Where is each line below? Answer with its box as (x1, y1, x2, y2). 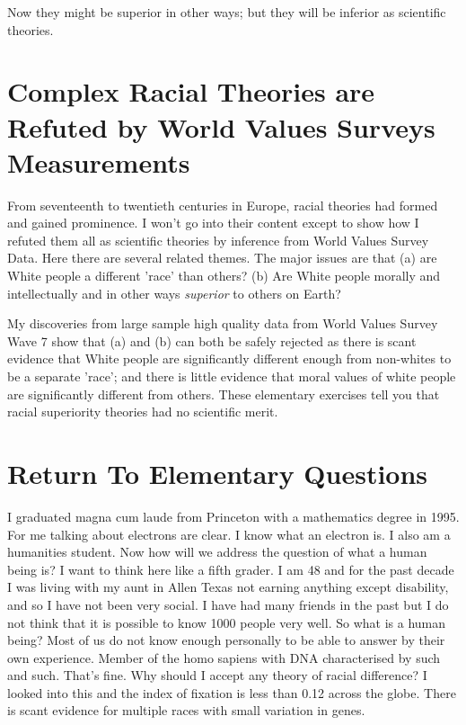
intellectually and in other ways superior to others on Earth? (7, 283, 341, 302)
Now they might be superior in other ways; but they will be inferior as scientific (7, 3, 446, 21)
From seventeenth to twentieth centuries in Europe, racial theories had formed (7, 195, 438, 214)
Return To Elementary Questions (7, 455, 428, 491)
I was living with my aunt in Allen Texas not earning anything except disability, (7, 577, 449, 596)
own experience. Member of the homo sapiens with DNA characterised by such (7, 648, 441, 667)
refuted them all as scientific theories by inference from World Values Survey (7, 230, 429, 249)
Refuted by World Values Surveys (7, 108, 435, 145)
